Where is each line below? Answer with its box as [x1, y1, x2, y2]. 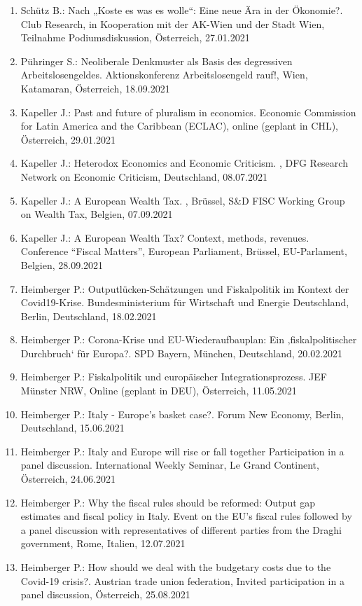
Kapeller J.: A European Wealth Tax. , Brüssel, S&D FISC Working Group [20, 193, 345, 207]
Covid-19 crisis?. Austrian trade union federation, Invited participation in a [20, 573, 344, 588]
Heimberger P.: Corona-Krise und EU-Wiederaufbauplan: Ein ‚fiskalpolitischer [20, 332, 357, 347]
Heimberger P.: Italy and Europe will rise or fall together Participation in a [20, 443, 344, 458]
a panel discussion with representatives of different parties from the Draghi [20, 522, 342, 537]
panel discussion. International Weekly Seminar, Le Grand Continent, [20, 457, 319, 472]
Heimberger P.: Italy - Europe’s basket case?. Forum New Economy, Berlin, [20, 406, 344, 421]
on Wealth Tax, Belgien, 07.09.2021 [20, 207, 173, 221]
